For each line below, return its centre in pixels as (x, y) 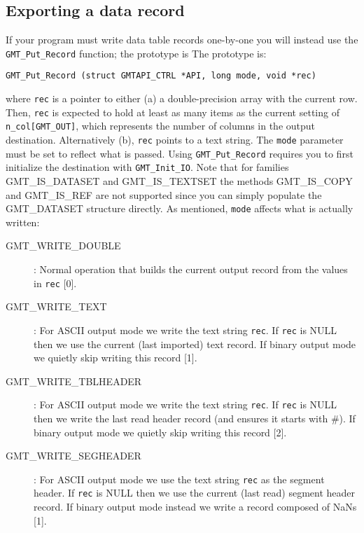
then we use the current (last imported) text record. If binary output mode (195, 344)
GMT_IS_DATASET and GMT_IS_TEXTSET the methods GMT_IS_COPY (179, 181)
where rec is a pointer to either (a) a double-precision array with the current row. (182, 98)
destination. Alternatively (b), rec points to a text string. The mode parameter (175, 140)
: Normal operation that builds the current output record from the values (191, 269)
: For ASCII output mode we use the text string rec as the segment (179, 479)
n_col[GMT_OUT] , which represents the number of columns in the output (161, 126)
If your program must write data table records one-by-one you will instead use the (182, 40)
